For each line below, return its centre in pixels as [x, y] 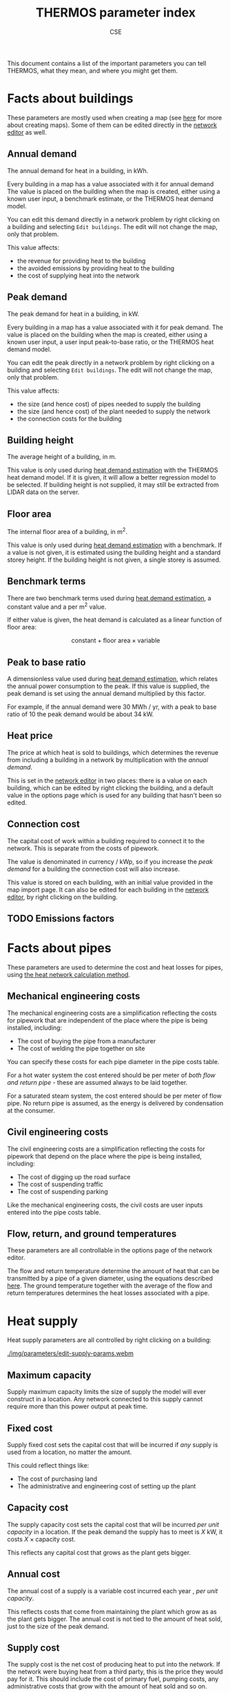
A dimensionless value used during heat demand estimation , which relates [113, 679]
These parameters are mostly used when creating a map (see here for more [115, 117]
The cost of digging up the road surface [74, 1177]
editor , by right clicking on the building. [63, 897]
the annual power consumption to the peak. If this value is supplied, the [108, 686]
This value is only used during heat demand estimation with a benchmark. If [115, 545]
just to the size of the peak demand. [58, 1626]
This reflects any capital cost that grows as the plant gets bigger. [99, 1552]
